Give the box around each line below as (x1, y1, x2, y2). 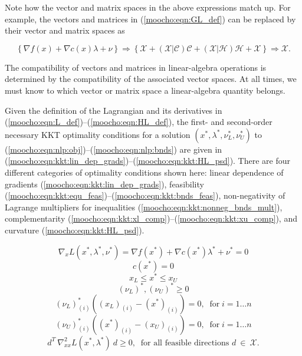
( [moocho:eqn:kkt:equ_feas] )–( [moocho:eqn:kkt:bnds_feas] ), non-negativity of (5, 189, 285, 202)
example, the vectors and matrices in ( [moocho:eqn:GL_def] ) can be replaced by (5, 12, 296, 25)
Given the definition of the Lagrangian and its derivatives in (5, 104, 222, 116)
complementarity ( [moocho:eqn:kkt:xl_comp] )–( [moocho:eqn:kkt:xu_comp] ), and (5, 212, 297, 225)
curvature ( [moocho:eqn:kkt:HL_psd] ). (5, 223, 145, 236)
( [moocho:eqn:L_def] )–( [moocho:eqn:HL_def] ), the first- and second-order (5, 116, 273, 128)
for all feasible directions (140, 338, 229, 347)
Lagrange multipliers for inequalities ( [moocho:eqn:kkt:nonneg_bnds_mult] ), (5, 200, 283, 213)
